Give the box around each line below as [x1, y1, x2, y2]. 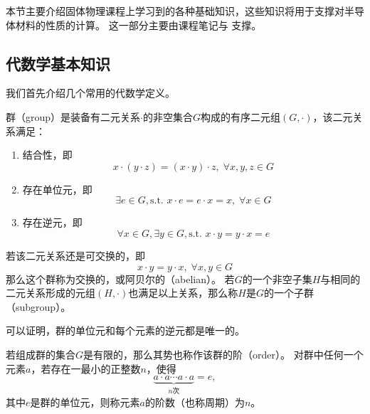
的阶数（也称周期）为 [144, 394, 245, 409]
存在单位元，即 [22, 181, 92, 196]
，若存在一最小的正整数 [31, 361, 141, 376]
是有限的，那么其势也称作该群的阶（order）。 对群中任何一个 [83, 346, 364, 361]
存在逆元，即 [22, 215, 83, 230]
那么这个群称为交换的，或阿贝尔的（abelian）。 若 [6, 271, 235, 286]
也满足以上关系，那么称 [128, 285, 238, 300]
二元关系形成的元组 [6, 285, 95, 300]
